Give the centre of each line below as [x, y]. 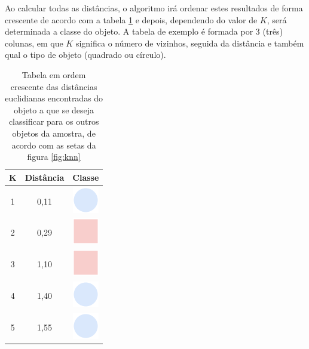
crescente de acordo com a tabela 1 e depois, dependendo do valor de [131, 19]
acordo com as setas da [54, 145]
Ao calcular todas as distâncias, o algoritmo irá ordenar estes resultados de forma [154, 8]
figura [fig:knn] [54, 157]
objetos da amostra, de [54, 133]
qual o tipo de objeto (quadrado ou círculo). [85, 55]
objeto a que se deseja [54, 109]
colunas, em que [34, 43]
